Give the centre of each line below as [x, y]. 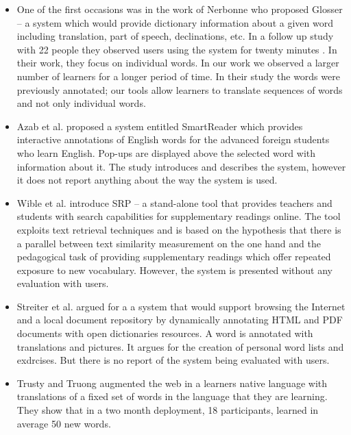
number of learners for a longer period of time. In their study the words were [178, 76]
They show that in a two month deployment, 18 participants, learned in [168, 410]
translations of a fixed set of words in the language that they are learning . [172, 396]
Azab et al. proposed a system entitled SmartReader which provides [160, 126]
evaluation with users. [63, 283]
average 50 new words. [64, 423]
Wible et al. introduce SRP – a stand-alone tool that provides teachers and [174, 202]
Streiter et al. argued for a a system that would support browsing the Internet [181, 306]
